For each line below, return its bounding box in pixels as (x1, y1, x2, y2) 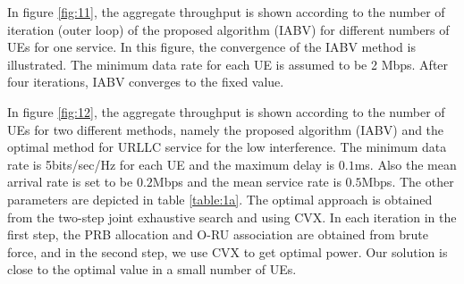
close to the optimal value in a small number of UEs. (7, 260, 297, 279)
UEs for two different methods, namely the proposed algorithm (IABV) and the (7, 120, 444, 138)
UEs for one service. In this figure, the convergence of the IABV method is (7, 38, 416, 56)
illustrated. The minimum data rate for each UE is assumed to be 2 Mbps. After (7, 54, 449, 73)
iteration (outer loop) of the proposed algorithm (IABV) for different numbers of (7, 20, 450, 38)
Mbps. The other (361, 172, 454, 191)
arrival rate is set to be (7, 172, 133, 191)
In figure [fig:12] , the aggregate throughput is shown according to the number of (7, 102, 445, 121)
